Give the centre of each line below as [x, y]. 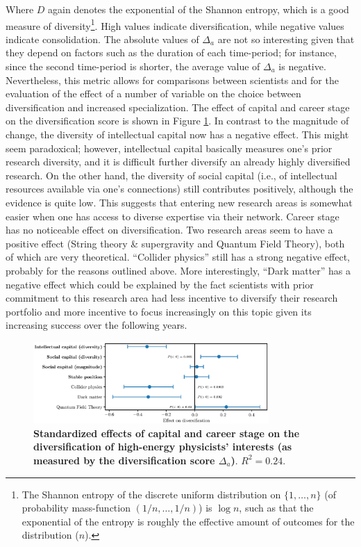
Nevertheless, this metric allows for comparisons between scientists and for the [172, 80]
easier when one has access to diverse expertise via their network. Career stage [173, 216]
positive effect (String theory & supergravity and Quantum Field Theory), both [175, 243]
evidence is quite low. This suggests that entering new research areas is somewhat [179, 202]
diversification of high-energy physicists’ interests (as [163, 447]
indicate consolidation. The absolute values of [102, 39]
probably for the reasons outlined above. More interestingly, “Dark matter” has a [178, 270]
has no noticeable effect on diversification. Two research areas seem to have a [169, 230]
